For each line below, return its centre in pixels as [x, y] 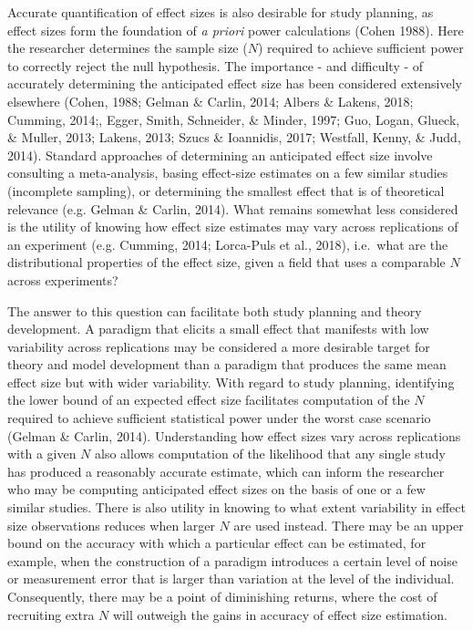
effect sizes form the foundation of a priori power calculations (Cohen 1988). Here [236, 30]
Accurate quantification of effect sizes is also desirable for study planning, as [221, 12]
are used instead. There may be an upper [349, 525]
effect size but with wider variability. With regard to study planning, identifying [231, 382]
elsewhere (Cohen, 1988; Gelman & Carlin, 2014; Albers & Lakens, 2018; [211, 101]
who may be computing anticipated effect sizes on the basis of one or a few [216, 489]
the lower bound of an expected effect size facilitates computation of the [209, 400]
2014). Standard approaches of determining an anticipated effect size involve [220, 155]
